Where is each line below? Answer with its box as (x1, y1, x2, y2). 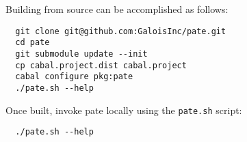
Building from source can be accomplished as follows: (5, 2, 229, 16)
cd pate (15, 38, 50, 48)
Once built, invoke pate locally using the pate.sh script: (5, 102, 242, 117)
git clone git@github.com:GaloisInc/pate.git (15, 26, 226, 36)
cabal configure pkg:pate (15, 72, 133, 82)
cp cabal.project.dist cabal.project (15, 60, 187, 70)
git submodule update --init (15, 48, 148, 59)
